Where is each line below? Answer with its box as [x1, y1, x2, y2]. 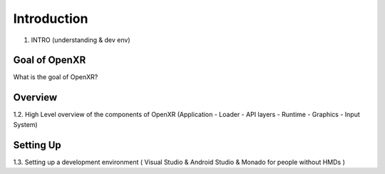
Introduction [13, 11, 88, 26]
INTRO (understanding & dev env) [31, 36, 131, 44]
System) [13, 120, 38, 128]
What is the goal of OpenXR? [13, 73, 98, 81]
